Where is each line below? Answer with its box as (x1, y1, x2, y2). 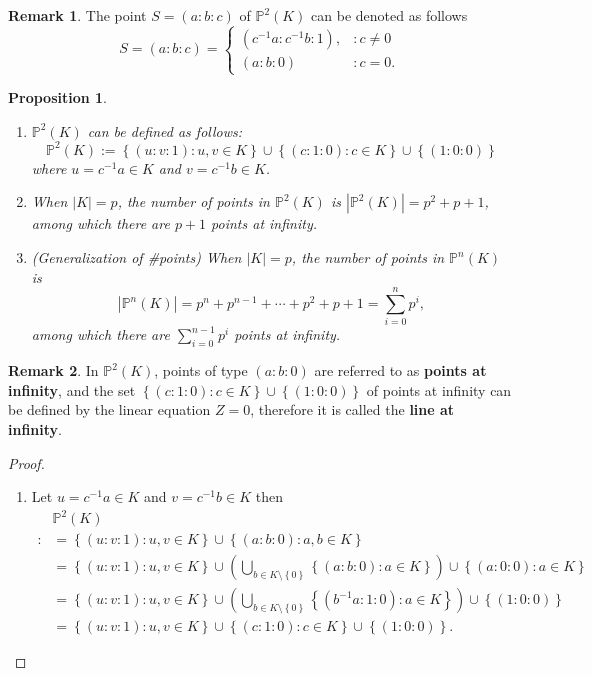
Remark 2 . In (8, 360, 99, 381)
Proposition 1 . (8, 87, 107, 108)
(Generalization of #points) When (31, 247, 242, 268)
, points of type (154, 360, 248, 381)
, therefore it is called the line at (250, 399, 455, 420)
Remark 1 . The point (8, 5, 147, 25)
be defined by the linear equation (8, 399, 211, 420)
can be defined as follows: (87, 120, 243, 141)
